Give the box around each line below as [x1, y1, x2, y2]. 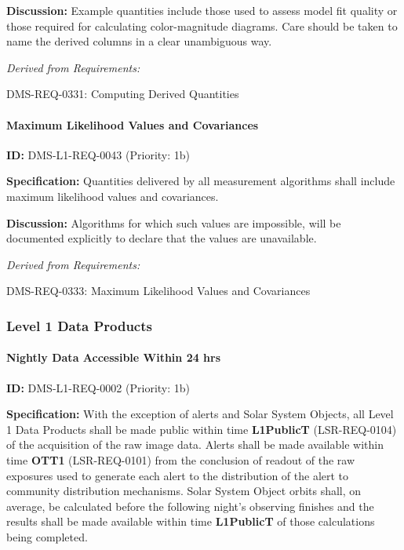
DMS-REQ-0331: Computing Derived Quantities [6, 86, 239, 102]
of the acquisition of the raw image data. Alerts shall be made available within [6, 436, 384, 453]
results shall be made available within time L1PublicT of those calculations [6, 513, 375, 530]
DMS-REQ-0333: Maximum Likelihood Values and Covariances [6, 282, 311, 299]
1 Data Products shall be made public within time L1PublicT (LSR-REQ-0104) [6, 421, 397, 437]
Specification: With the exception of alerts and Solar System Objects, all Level [6, 406, 394, 422]
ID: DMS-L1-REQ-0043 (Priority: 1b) [6, 146, 190, 162]
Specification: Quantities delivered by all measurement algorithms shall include [6, 173, 395, 189]
